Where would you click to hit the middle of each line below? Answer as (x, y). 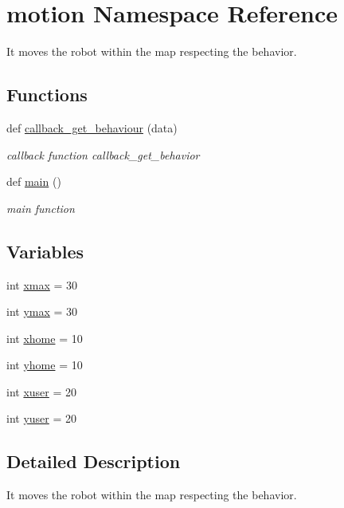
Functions (47, 95)
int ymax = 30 (42, 311)
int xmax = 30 (42, 284)
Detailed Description (94, 461)
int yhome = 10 (45, 365)
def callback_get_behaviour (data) (92, 127)
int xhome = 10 (45, 338)
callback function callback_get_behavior (103, 154)
